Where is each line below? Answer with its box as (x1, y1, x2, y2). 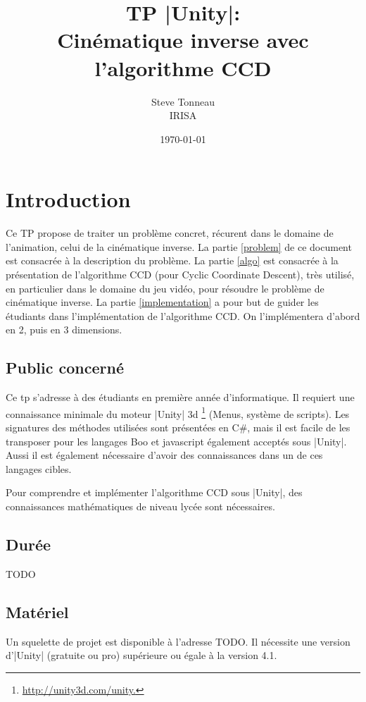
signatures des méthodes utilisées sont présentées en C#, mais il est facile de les (6, 420, 351, 435)
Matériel (6, 601, 69, 622)
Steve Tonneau (151, 94, 215, 109)
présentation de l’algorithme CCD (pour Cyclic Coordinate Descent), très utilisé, (6, 267, 355, 281)
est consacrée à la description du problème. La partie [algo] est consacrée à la (6, 253, 339, 268)
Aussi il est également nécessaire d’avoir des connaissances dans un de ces (6, 448, 323, 462)
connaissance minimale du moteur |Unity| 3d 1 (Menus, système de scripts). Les (6, 404, 350, 421)
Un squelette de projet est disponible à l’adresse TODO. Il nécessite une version (6, 634, 351, 648)
